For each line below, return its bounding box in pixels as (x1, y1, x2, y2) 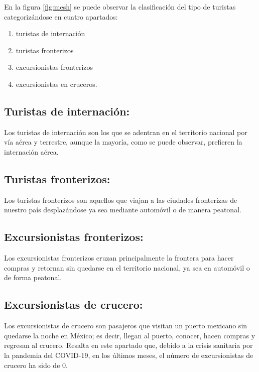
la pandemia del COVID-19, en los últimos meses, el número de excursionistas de (4, 349, 253, 360)
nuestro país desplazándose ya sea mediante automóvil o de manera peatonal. (4, 204, 241, 215)
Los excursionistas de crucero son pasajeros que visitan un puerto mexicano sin (4, 320, 247, 331)
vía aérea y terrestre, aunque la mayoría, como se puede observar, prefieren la (4, 137, 242, 147)
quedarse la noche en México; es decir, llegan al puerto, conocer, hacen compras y (4, 330, 255, 340)
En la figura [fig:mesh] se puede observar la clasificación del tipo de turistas (4, 2, 236, 12)
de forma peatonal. (4, 272, 62, 283)
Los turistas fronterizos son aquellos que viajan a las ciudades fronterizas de (4, 194, 237, 205)
